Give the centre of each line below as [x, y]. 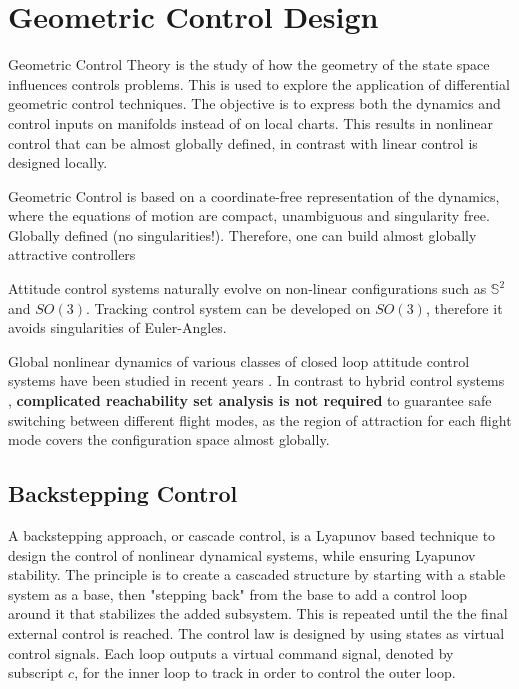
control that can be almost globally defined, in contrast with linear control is [243, 142]
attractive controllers [72, 254]
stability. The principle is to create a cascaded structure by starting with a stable [257, 574]
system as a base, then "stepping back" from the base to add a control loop [237, 593]
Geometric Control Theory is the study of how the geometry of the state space [249, 64]
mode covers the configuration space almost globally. [169, 439]
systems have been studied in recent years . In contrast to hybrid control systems [256, 380]
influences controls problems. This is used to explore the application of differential [259, 83]
